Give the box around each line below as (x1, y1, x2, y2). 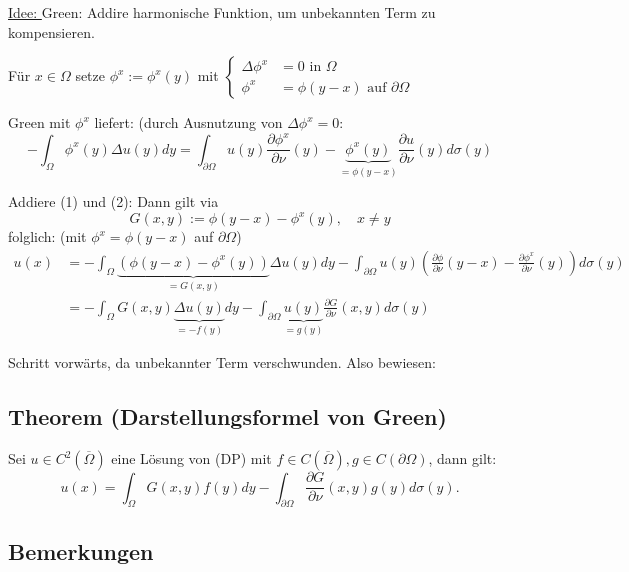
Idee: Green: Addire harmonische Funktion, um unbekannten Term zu (8, 2, 436, 22)
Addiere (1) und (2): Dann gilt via (8, 191, 219, 212)
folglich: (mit (8, 226, 87, 247)
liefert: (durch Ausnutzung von (94, 112, 283, 133)
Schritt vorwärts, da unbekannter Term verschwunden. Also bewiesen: (8, 352, 436, 373)
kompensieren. (8, 21, 95, 42)
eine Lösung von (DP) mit (111, 448, 272, 469)
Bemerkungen (8, 535, 154, 566)
